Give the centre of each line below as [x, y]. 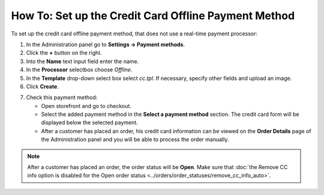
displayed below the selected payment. [89, 122]
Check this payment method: [62, 97]
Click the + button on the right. [64, 53]
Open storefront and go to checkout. [86, 106]
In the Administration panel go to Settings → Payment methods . [106, 44]
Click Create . [43, 86]
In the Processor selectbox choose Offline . [79, 70]
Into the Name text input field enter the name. [82, 61]
